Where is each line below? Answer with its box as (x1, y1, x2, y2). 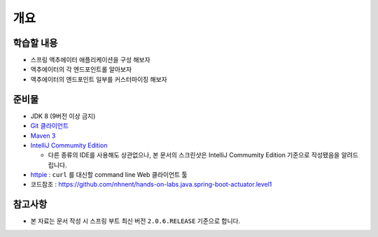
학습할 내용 (13, 37, 58, 49)
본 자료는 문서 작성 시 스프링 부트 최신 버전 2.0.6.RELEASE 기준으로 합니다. (30, 217, 241, 225)
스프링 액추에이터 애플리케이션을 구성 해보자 (30, 56, 150, 64)
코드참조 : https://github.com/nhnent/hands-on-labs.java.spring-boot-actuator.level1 (30, 180, 272, 189)
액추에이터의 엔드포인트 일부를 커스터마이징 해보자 (30, 75, 167, 83)
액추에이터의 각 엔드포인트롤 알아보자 (30, 65, 132, 73)
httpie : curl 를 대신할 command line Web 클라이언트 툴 (30, 171, 188, 179)
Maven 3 (30, 131, 56, 140)
